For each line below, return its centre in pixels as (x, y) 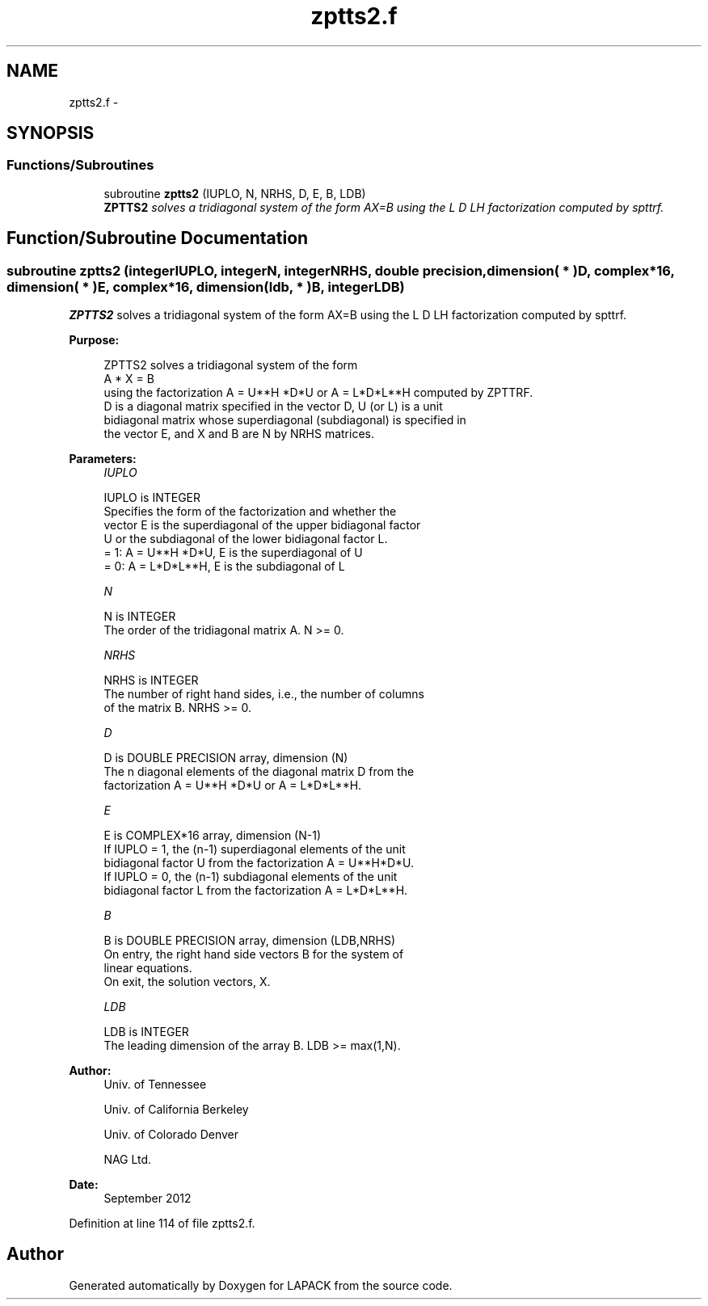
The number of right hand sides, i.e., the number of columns (264, 694)
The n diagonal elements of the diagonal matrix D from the (259, 772)
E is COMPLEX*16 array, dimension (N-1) (213, 836)
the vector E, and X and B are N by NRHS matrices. (239, 434)
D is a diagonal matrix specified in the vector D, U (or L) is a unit (273, 407)
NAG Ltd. (128, 1160)
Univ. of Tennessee (155, 1085)
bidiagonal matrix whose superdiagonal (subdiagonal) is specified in (285, 420)
